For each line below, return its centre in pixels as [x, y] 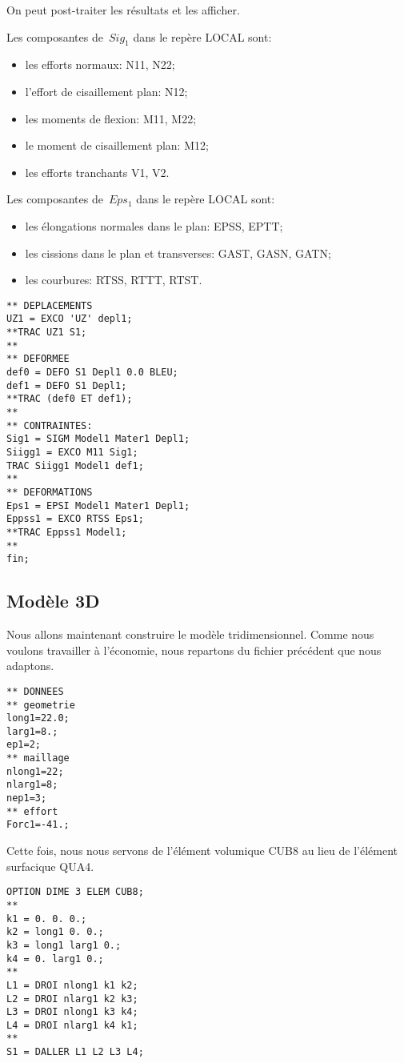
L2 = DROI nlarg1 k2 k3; [72, 999]
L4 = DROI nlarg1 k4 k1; [72, 1025]
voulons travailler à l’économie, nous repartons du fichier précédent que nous [194, 650]
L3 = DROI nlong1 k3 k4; [72, 1012]
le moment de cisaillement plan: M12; [117, 145]
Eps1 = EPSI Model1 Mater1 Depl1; [98, 505]
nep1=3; [27, 798]
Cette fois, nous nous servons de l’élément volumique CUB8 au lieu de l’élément [202, 850]
